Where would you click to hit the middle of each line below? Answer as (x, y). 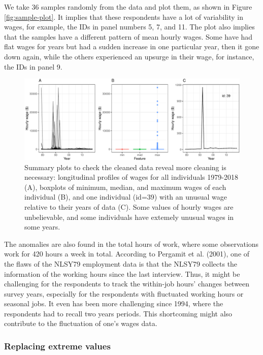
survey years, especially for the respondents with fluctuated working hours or (124, 293)
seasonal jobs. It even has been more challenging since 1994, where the (114, 303)
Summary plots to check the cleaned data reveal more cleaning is (125, 167)
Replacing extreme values (57, 346)
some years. (42, 227)
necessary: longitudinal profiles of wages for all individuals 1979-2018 (131, 177)
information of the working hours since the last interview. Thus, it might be (122, 273)
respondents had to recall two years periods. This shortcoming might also (118, 313)
